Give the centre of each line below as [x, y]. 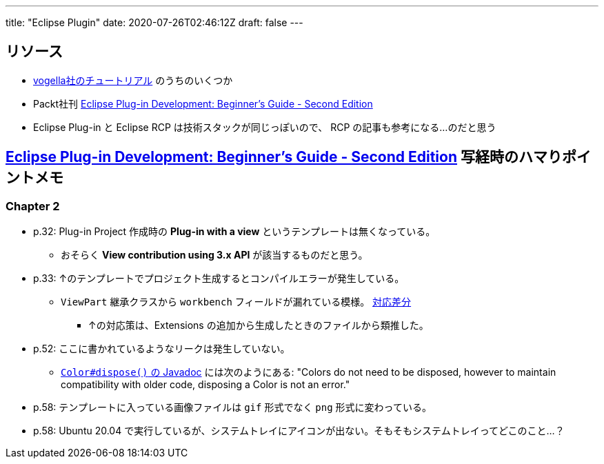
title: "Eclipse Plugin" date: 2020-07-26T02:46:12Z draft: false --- [154, 22]
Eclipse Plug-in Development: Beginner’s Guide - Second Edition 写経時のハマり [284, 157]
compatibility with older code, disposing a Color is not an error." [205, 385]
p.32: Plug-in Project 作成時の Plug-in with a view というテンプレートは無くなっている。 [234, 232]
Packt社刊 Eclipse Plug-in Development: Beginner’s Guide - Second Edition [203, 103]
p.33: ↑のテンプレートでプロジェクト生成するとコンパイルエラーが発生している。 [219, 279]
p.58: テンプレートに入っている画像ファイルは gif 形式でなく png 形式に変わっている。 [232, 407]
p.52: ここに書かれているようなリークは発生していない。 [162, 349]
